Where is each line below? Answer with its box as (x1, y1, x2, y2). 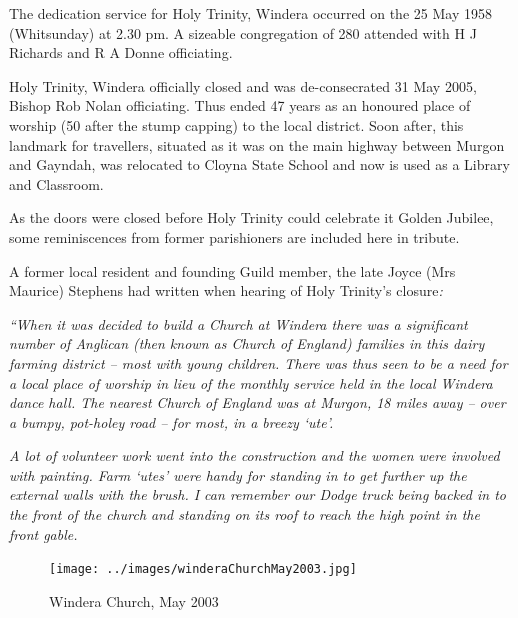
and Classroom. (9, 173, 104, 194)
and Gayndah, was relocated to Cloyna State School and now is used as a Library (9, 154, 510, 175)
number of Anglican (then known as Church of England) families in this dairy (9, 333, 485, 354)
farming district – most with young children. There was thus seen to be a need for (9, 352, 508, 373)
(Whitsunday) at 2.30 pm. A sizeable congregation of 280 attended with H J (9, 22, 477, 43)
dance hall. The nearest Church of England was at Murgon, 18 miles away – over (9, 392, 506, 413)
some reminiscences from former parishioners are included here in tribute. (9, 226, 460, 247)
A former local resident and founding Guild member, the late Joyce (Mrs (9, 260, 456, 281)
